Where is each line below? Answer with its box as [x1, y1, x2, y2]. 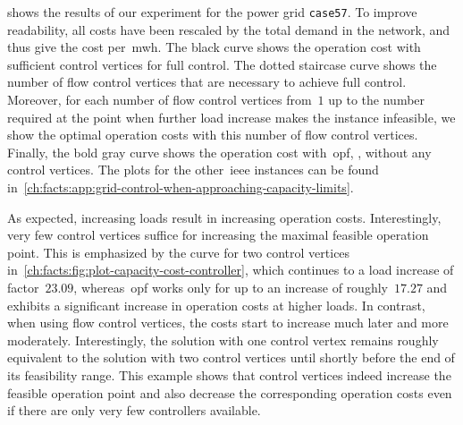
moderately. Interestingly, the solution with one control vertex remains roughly [7, 330, 439, 349]
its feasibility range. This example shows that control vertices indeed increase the [7, 365, 451, 384]
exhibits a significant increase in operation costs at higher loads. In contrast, [7, 295, 425, 314]
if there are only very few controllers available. [7, 401, 261, 420]
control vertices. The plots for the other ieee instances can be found [7, 160, 379, 179]
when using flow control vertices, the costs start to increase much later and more [7, 313, 449, 332]
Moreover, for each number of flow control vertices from [7, 90, 312, 109]
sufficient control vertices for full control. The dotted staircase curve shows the [7, 55, 437, 73]
